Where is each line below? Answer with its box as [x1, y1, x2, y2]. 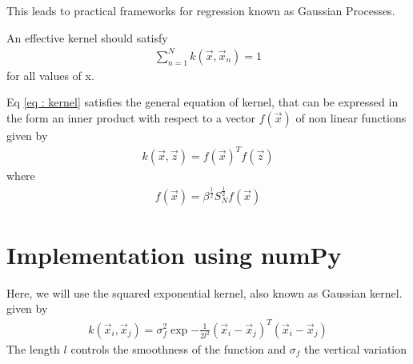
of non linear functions [295, 109, 407, 126]
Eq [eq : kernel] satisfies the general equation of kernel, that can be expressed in [6, 94, 399, 110]
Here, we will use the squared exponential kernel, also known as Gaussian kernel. [6, 284, 403, 301]
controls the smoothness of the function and [70, 340, 287, 357]
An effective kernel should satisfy [6, 29, 168, 46]
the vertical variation [304, 340, 407, 357]
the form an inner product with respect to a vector [6, 109, 255, 126]
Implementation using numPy [6, 238, 342, 270]
